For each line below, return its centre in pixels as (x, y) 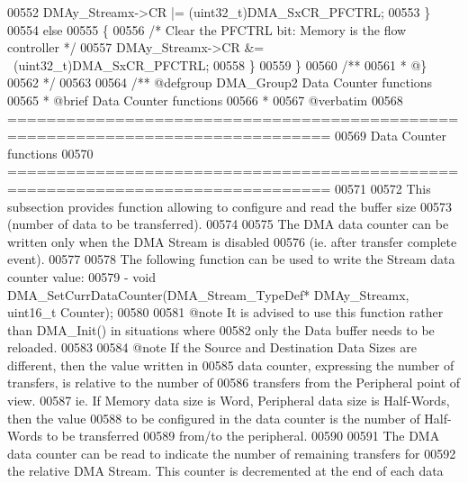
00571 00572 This (383, 188)
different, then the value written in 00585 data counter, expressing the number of (231, 365)
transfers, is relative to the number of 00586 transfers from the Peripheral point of (234, 383)
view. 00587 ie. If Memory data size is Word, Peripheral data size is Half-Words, (229, 401)
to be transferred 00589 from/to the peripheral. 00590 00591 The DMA (243, 436)
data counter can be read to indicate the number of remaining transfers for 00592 (232, 453)
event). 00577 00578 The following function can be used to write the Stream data (231, 259)
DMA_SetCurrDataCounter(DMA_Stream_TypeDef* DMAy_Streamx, (208, 294)
